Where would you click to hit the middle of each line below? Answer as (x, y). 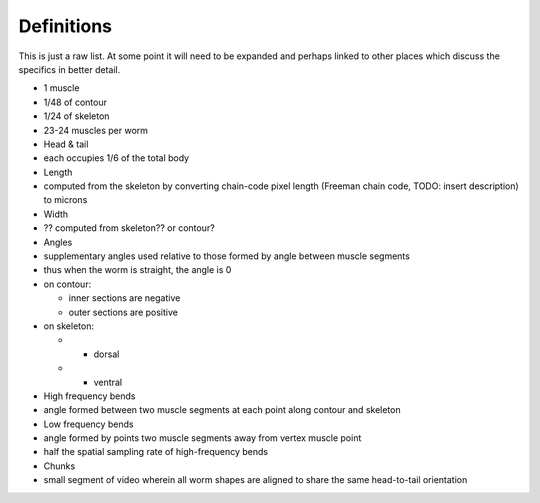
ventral (108, 382)
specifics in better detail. (69, 69)
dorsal (106, 354)
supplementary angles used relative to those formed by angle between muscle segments (226, 256)
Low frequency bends (88, 424)
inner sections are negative (124, 298)
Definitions (65, 26)
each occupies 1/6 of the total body (116, 158)
